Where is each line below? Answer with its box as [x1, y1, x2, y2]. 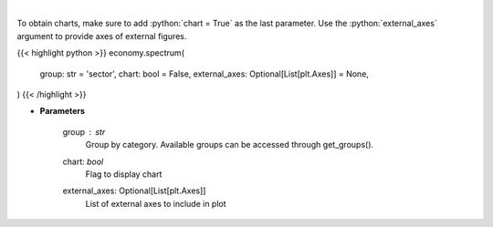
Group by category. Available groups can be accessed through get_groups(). [85, 139, 374, 150]
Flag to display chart [85, 169, 163, 180]
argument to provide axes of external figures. [16, 30, 187, 41]
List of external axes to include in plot [85, 198, 227, 209]
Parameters [39, 106, 86, 117]
